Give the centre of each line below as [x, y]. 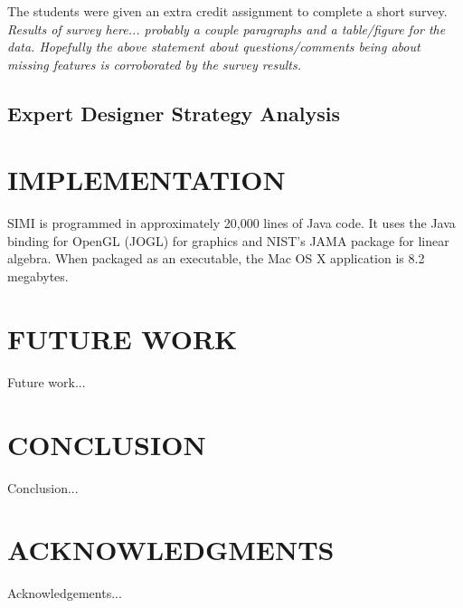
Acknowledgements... [65, 593]
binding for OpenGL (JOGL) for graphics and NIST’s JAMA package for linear [228, 240]
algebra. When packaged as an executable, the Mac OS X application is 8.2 [216, 258]
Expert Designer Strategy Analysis [174, 113]
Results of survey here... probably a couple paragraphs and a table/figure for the [227, 28]
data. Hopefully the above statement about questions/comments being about [214, 47]
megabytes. [38, 276]
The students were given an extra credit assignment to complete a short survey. [227, 11]
